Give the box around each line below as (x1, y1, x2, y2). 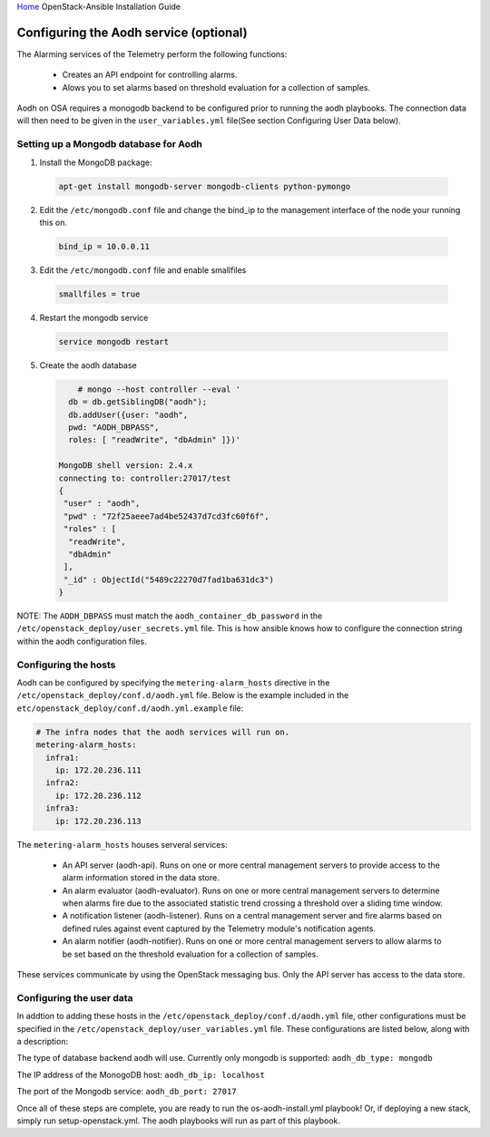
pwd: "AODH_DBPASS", (68, 423, 160, 432)
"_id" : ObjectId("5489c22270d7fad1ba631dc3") (64, 574, 274, 585)
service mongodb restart (58, 336, 170, 346)
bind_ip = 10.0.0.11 (58, 241, 150, 251)
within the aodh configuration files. (16, 636, 147, 646)
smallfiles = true (58, 288, 141, 299)
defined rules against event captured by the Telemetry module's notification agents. (62, 923, 377, 934)
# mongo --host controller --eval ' (77, 384, 240, 394)
